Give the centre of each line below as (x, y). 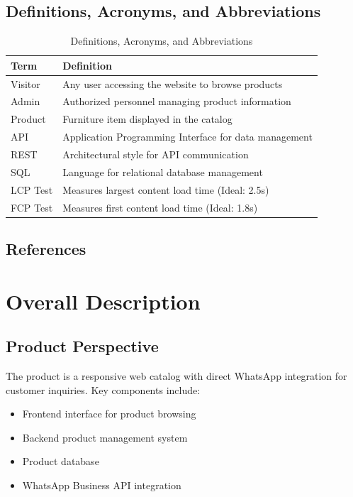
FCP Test (32, 207)
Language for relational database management (163, 171)
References (46, 249)
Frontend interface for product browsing (109, 414)
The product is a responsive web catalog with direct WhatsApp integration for (176, 376)
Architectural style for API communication (156, 154)
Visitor (26, 83)
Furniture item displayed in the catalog (147, 119)
